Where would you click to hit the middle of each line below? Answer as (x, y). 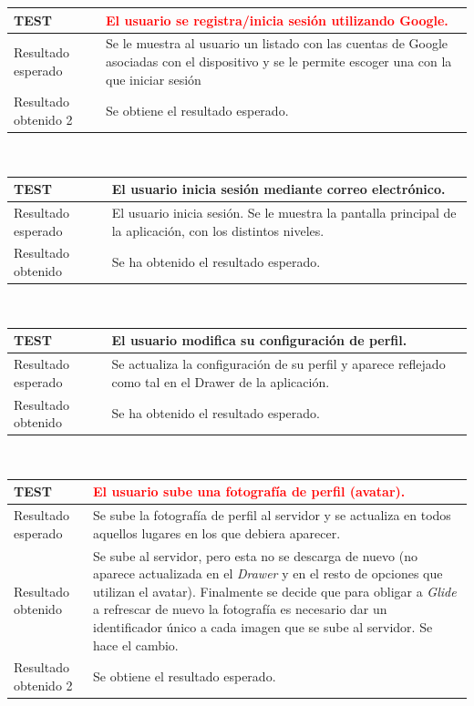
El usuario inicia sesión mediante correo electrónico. (278, 189)
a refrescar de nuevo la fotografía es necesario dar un (240, 609)
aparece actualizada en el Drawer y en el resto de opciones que (268, 573)
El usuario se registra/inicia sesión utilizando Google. (277, 20)
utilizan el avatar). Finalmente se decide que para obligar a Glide (275, 591)
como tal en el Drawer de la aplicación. (221, 381)
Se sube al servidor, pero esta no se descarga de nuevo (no (255, 555)
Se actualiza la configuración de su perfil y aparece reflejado (278, 364)
